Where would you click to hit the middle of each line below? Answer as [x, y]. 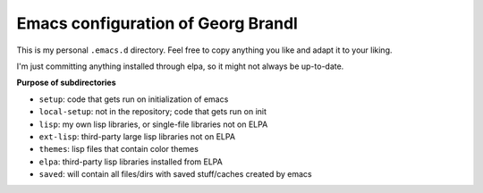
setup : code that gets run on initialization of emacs [134, 99]
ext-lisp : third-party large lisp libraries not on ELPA [137, 136]
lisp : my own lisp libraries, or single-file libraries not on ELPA [153, 124]
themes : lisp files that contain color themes [119, 149]
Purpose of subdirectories [66, 83]
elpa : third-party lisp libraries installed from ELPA [131, 162]
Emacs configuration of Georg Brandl [157, 23]
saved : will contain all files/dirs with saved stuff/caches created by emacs [175, 174]
